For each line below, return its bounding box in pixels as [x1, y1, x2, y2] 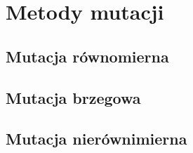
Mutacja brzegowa [6, 86, 141, 108]
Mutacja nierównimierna [6, 128, 187, 149]
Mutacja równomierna [6, 45, 169, 67]
